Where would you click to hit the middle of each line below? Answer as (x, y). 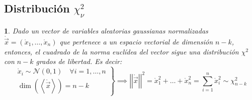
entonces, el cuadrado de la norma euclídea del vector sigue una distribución (121, 51)
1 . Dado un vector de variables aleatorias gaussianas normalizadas (106, 30)
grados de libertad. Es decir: (79, 61)
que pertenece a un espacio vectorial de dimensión (136, 42)
